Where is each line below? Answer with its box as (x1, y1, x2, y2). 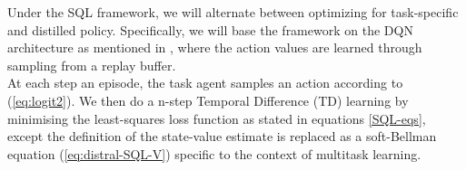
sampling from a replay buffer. (7, 55, 176, 74)
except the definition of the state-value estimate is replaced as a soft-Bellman (7, 127, 437, 146)
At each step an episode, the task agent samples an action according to (7, 73, 403, 92)
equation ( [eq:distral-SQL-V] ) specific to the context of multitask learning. (7, 144, 421, 163)
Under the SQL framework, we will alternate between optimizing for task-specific (7, 3, 459, 21)
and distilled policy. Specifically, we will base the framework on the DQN (7, 20, 413, 39)
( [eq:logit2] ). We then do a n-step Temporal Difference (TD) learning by (7, 90, 409, 109)
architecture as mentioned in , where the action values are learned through (7, 38, 422, 57)
